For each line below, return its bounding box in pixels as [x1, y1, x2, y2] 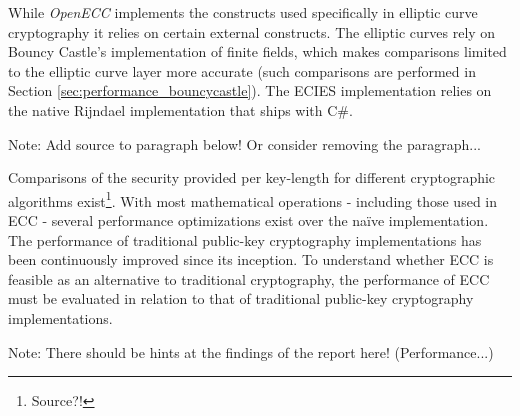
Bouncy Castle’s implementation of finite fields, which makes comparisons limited [8, 41, 507, 62]
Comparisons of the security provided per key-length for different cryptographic [8, 167, 496, 188]
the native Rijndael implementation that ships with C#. [8, 99, 353, 120]
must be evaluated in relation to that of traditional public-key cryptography [8, 288, 474, 309]
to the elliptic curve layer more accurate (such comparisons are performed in [8, 60, 476, 81]
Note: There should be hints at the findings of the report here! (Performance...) [8, 341, 494, 362]
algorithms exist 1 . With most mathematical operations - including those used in [8, 187, 498, 211]
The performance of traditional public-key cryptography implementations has [8, 229, 482, 250]
